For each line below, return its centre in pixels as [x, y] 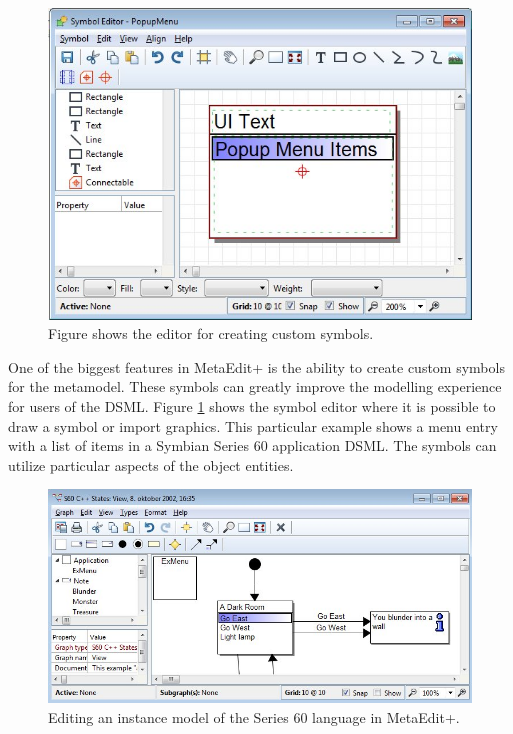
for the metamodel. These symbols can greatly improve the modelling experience [255, 386]
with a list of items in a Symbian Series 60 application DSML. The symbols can [252, 445]
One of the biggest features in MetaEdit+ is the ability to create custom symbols [256, 366]
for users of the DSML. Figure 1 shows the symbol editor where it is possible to [252, 405]
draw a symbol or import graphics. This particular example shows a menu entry [253, 425]
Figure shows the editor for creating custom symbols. [211, 333]
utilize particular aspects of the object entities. [151, 464]
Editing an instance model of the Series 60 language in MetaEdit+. [254, 716]
